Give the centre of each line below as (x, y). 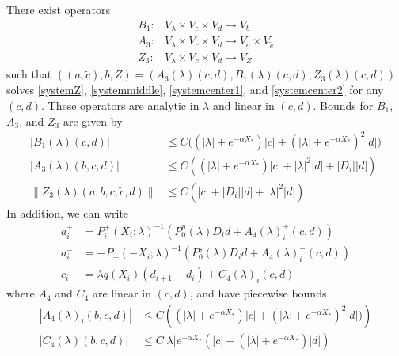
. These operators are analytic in (120, 105)
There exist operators (58, 9)
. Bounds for (343, 105)
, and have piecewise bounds (258, 293)
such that (29, 74)
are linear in (122, 293)
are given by (93, 121)
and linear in (243, 105)
